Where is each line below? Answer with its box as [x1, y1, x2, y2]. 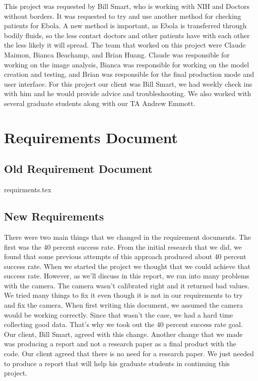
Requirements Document [4, 127, 178, 147]
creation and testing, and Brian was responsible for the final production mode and [4, 69, 254, 79]
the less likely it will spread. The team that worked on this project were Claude [4, 40, 246, 50]
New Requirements [4, 209, 104, 224]
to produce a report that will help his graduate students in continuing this [4, 358, 230, 368]
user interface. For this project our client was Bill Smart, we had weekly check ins [4, 78, 253, 89]
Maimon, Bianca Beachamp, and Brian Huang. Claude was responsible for [4, 49, 230, 59]
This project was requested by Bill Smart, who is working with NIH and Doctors [4, 1, 250, 11]
